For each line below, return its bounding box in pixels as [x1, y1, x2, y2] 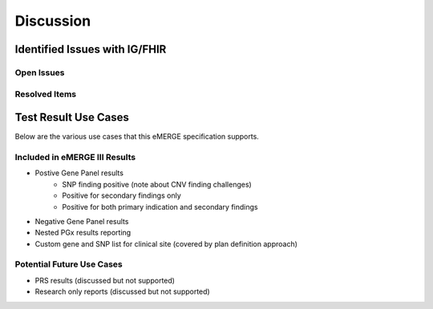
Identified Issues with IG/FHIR [14, 42, 167, 56]
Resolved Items [14, 88, 77, 99]
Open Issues [14, 66, 65, 78]
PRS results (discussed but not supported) [34, 275, 176, 285]
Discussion [14, 12, 91, 30]
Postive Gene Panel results [34, 168, 124, 178]
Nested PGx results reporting [34, 228, 132, 238]
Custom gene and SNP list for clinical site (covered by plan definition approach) [34, 239, 298, 248]
